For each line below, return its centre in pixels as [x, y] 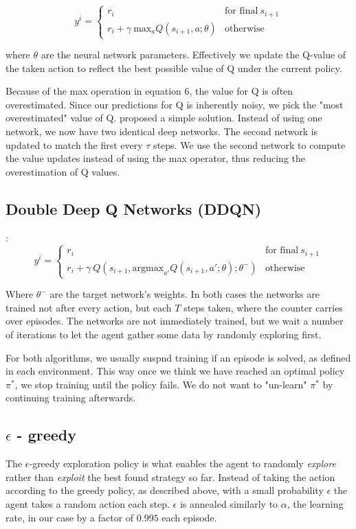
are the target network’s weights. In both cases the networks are [185, 294]
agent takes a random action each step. [88, 503]
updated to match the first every [74, 144]
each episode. [189, 517]
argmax [148, 268]
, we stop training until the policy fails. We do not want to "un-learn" [161, 384]
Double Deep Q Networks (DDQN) [134, 208]
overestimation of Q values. [63, 171]
